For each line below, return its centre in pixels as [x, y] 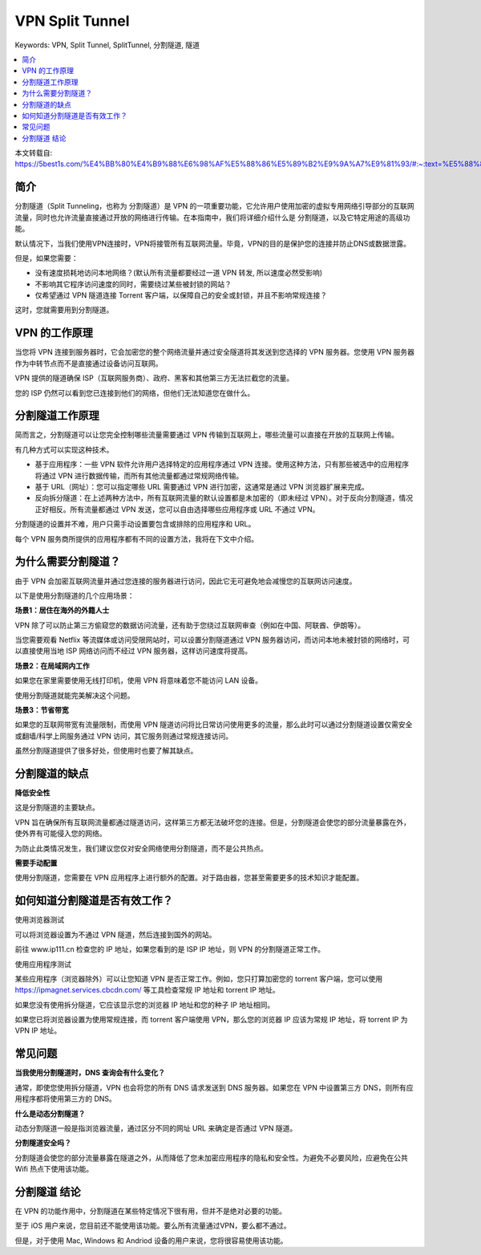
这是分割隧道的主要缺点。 [57, 807]
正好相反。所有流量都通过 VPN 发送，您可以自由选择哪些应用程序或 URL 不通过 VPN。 [177, 509]
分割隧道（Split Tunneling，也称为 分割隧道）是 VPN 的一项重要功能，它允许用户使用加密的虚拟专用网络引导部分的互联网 [214, 206]
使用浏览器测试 [39, 920]
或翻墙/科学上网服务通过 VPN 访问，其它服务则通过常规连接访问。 [124, 736]
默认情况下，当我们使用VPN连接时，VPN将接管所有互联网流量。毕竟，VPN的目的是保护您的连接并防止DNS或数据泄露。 [213, 243]
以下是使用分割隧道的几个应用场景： [75, 595]
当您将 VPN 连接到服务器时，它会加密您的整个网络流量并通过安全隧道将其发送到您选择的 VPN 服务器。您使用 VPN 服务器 [215, 352]
